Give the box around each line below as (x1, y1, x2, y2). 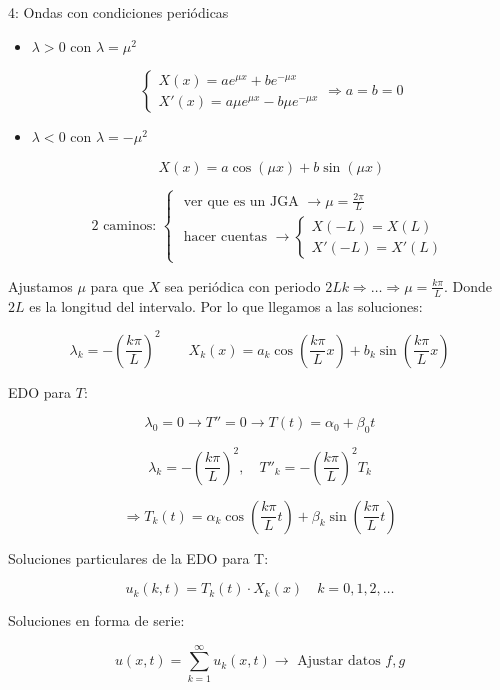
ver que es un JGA (183, 194, 299, 209)
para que (90, 275, 144, 296)
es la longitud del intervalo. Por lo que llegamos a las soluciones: (29, 295, 423, 316)
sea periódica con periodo (164, 275, 321, 296)
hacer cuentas (183, 230, 267, 245)
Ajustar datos (297, 654, 381, 669)
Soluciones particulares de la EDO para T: (8, 547, 269, 568)
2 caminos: (91, 218, 157, 233)
